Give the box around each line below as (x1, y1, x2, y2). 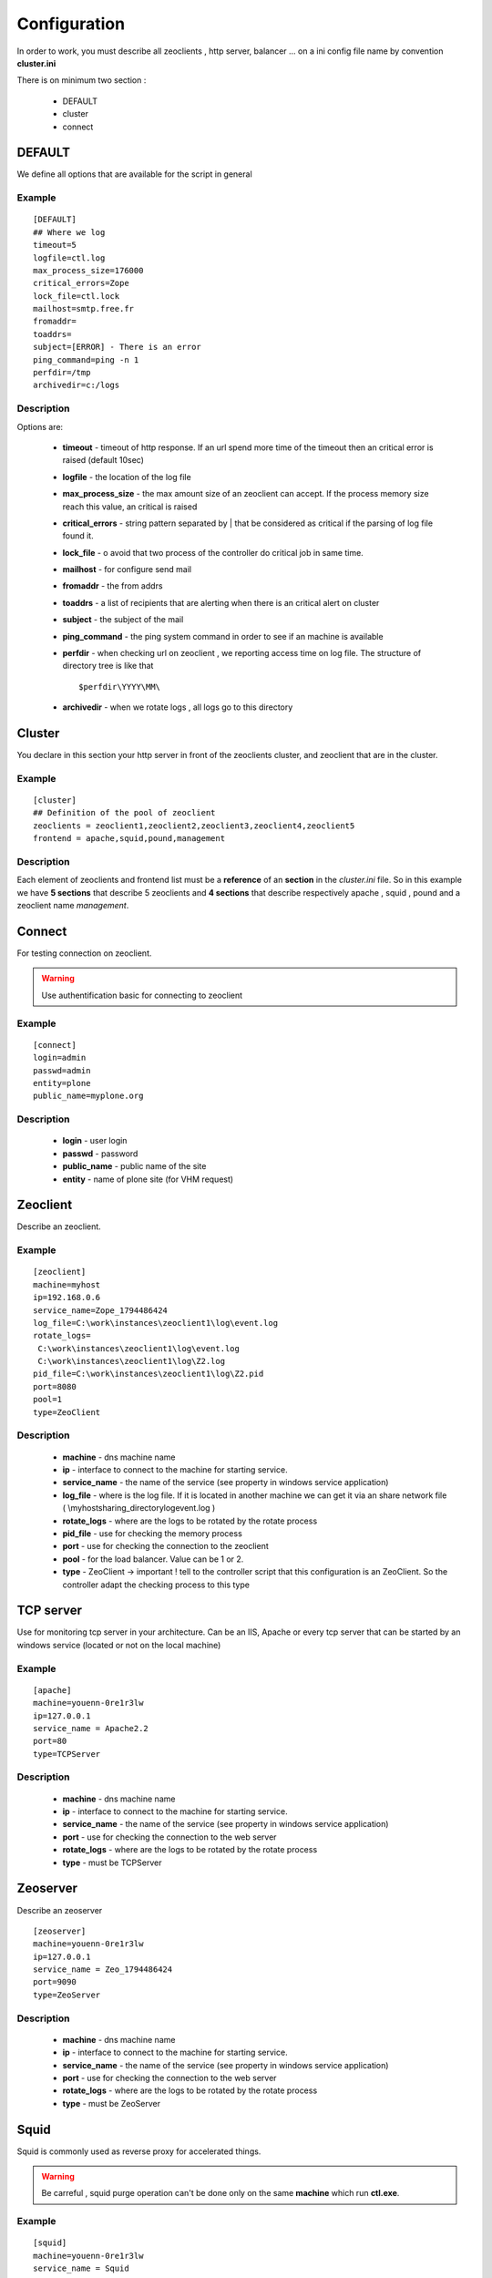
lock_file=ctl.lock (33, 291, 120, 301)
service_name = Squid (33, 2263, 129, 2273)
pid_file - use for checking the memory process (62, 1527, 243, 1539)
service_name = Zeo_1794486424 (33, 1965, 173, 1975)
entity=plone (33, 1078, 91, 1088)
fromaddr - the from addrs (62, 580, 163, 591)
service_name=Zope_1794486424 (33, 1305, 169, 1316)
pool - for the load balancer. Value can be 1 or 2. (62, 1554, 244, 1565)
